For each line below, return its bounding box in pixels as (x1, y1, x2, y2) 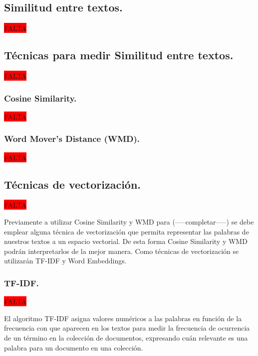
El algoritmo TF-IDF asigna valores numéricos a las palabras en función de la (4, 313, 242, 323)
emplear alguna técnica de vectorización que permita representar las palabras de (4, 226, 249, 237)
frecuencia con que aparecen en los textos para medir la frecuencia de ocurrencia (4, 323, 250, 333)
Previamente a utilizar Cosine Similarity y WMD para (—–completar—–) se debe (4, 217, 254, 227)
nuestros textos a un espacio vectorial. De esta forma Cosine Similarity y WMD (4, 236, 248, 246)
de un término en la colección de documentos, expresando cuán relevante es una (4, 332, 248, 343)
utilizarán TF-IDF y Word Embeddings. (4, 255, 127, 266)
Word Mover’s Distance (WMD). (4, 132, 140, 145)
